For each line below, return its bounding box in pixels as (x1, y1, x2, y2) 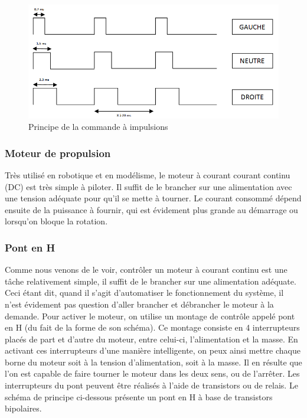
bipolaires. (5, 402, 42, 414)
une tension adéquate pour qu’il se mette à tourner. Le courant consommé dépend (5, 192, 302, 204)
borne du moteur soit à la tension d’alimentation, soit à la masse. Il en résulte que (5, 355, 302, 368)
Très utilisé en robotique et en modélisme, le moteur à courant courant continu (5, 168, 290, 181)
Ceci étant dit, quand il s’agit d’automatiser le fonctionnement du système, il (5, 286, 284, 299)
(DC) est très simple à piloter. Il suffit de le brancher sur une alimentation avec (5, 180, 292, 192)
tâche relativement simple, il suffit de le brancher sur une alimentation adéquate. (5, 275, 296, 287)
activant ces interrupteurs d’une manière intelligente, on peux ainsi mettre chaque (5, 344, 301, 357)
